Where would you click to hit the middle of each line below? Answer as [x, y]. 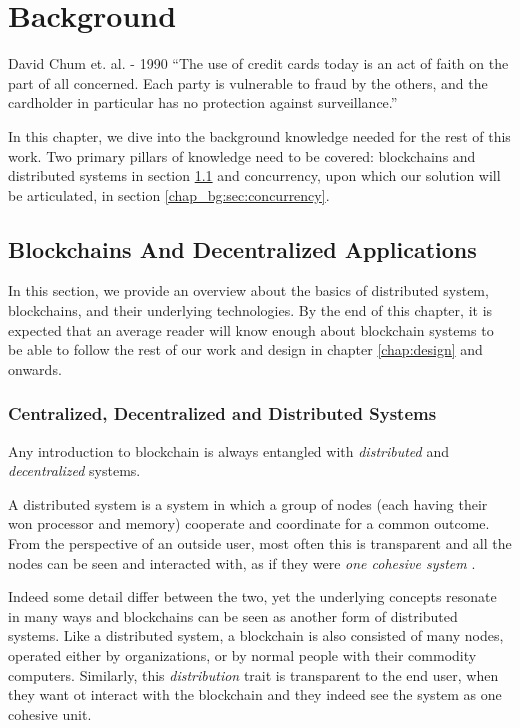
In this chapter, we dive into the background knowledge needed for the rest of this [259, 135]
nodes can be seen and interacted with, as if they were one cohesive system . [242, 562]
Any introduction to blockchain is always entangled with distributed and [228, 450]
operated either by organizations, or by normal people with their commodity [242, 655]
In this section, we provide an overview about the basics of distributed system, [248, 290]
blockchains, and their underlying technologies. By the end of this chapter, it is [250, 310]
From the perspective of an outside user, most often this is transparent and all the [260, 543]
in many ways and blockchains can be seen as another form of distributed [233, 615]
